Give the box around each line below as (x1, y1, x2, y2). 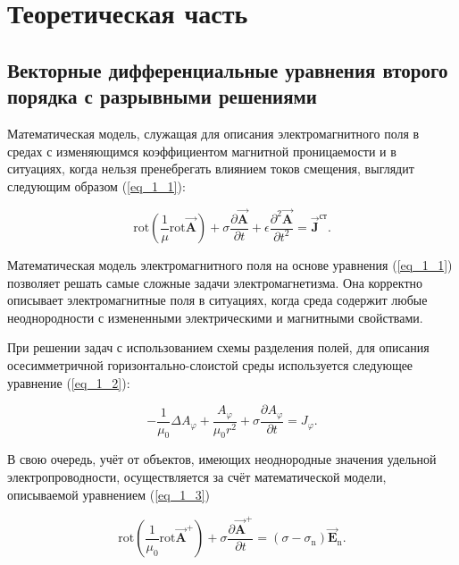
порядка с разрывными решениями (7, 82, 317, 110)
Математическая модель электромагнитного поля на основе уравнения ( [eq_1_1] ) (7, 256, 453, 274)
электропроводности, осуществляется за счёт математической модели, (7, 468, 387, 486)
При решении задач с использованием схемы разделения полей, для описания (7, 338, 430, 357)
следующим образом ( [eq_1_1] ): (7, 176, 186, 195)
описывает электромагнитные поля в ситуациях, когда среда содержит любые (7, 291, 428, 309)
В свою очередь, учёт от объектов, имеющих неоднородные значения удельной (7, 450, 437, 468)
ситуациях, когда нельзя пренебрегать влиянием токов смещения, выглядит (7, 159, 414, 178)
